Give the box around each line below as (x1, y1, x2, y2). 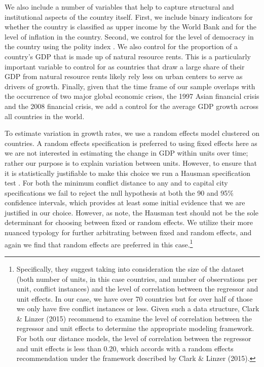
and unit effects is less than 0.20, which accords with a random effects (16, 343, 234, 353)
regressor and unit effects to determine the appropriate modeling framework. (16, 323, 254, 334)
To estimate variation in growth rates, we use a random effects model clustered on (5, 128, 259, 138)
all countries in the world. (5, 111, 85, 121)
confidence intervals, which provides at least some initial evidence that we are (5, 197, 245, 208)
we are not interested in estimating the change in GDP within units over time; (5, 148, 248, 158)
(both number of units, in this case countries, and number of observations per (16, 273, 257, 284)
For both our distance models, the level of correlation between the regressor (16, 333, 251, 344)
